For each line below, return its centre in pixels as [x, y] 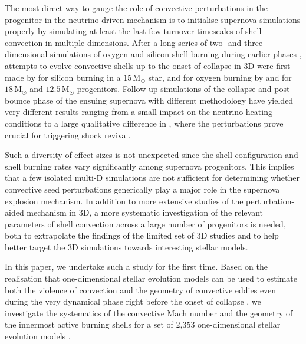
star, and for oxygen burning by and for [220, 77]
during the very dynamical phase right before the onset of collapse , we [133, 301]
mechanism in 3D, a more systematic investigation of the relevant [145, 212]
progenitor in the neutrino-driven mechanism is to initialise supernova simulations [153, 19]
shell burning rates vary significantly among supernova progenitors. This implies [149, 166]
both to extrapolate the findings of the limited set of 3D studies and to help [142, 235]
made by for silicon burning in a [63, 77]
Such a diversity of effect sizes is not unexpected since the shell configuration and [152, 155]
